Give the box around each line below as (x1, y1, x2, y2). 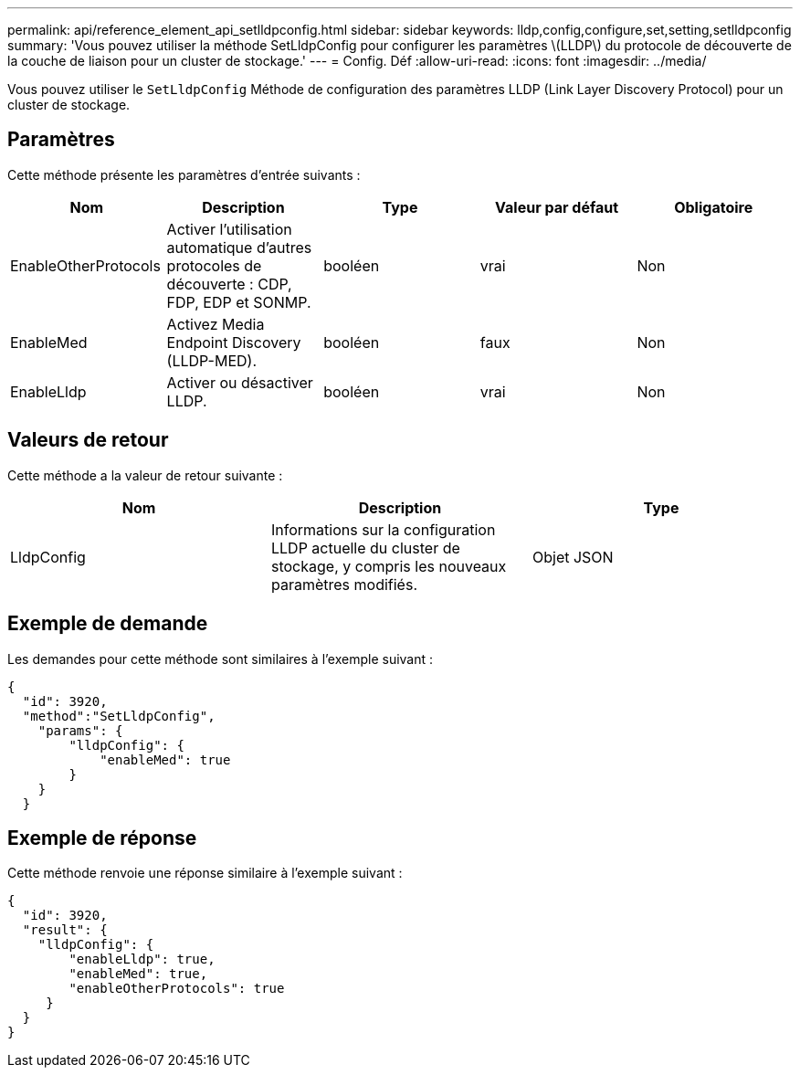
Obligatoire (674, 197, 753, 216)
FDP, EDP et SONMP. (166, 292, 311, 311)
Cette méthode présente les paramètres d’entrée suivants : (7, 166, 361, 183)
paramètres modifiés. (270, 574, 417, 594)
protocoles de (166, 256, 262, 275)
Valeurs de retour (7, 428, 169, 452)
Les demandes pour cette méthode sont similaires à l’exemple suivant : (7, 650, 434, 667)
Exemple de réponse (7, 826, 197, 849)
